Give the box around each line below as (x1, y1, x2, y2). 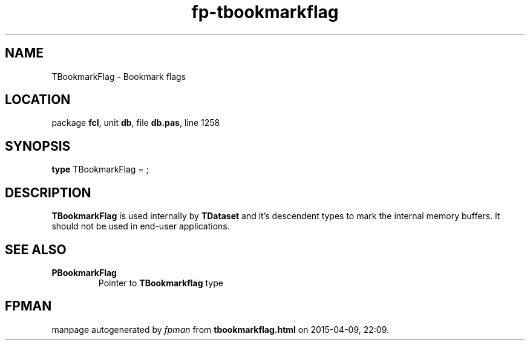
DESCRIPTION (5, 185, 91, 200)
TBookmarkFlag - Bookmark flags (51, 71, 186, 82)
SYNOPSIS (5, 138, 71, 154)
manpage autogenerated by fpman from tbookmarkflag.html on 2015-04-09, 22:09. (51, 324, 390, 335)
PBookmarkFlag (51, 267, 117, 278)
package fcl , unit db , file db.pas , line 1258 (51, 117, 220, 128)
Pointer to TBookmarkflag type (98, 277, 223, 288)
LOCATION (5, 92, 71, 108)
